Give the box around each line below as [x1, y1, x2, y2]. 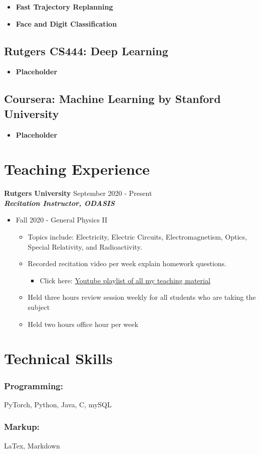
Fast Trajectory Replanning [16, 2, 113, 12]
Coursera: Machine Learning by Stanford [4, 91, 221, 106]
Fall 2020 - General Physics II [16, 214, 108, 225]
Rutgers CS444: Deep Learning [4, 43, 168, 58]
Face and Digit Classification [16, 18, 117, 29]
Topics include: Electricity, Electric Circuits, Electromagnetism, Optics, [28, 232, 247, 242]
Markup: [4, 420, 40, 433]
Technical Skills [4, 348, 113, 369]
